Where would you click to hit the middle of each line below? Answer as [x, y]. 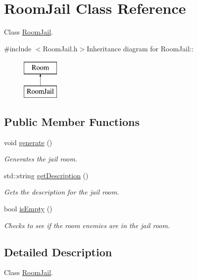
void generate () [28, 142]
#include [18, 48]
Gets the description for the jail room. [62, 192]
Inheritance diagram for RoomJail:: [140, 48]
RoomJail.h [60, 48]
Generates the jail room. [41, 159]
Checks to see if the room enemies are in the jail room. [87, 225]
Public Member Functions [72, 121]
